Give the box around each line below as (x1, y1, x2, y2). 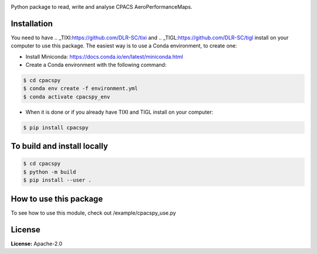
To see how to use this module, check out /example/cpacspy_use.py (11, 209, 176, 216)
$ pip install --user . (23, 177, 92, 184)
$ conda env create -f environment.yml (23, 85, 138, 92)
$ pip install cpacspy (23, 124, 89, 131)
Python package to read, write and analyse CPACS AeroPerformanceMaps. (11, 4, 193, 10)
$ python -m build (23, 168, 76, 175)
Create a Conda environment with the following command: (25, 62, 167, 69)
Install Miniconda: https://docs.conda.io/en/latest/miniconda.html (25, 53, 183, 60)
